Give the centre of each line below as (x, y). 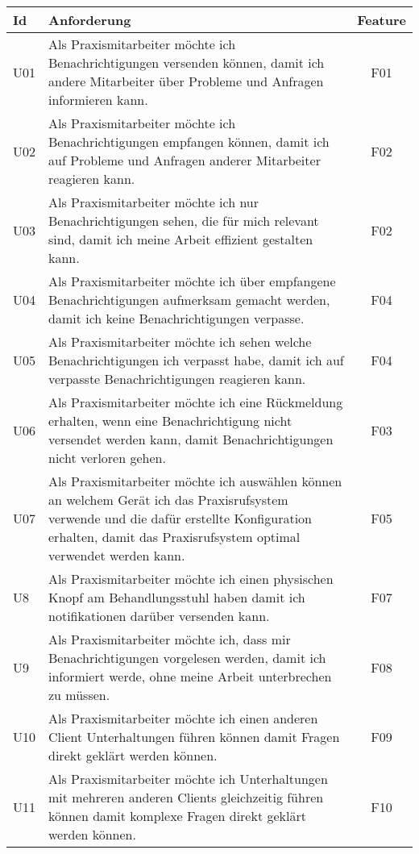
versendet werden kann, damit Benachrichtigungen (191, 439)
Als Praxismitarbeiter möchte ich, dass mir (170, 639)
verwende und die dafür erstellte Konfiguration (180, 518)
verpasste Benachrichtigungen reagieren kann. (177, 379)
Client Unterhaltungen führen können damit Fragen (194, 737)
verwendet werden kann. (117, 555)
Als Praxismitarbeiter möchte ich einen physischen (191, 579)
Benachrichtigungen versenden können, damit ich (187, 62)
